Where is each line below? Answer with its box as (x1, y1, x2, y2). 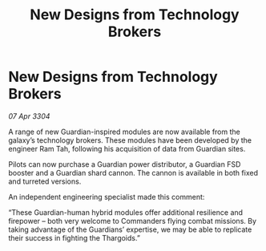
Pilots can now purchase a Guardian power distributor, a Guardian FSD (8, 159, 241, 169)
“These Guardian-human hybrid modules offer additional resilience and (8, 207, 243, 217)
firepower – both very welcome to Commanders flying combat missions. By (8, 216, 257, 225)
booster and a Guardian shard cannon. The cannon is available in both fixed (8, 168, 259, 177)
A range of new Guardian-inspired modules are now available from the (8, 127, 240, 136)
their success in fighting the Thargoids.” (8, 233, 140, 242)
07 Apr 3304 (8, 111, 50, 121)
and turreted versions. (8, 176, 82, 186)
